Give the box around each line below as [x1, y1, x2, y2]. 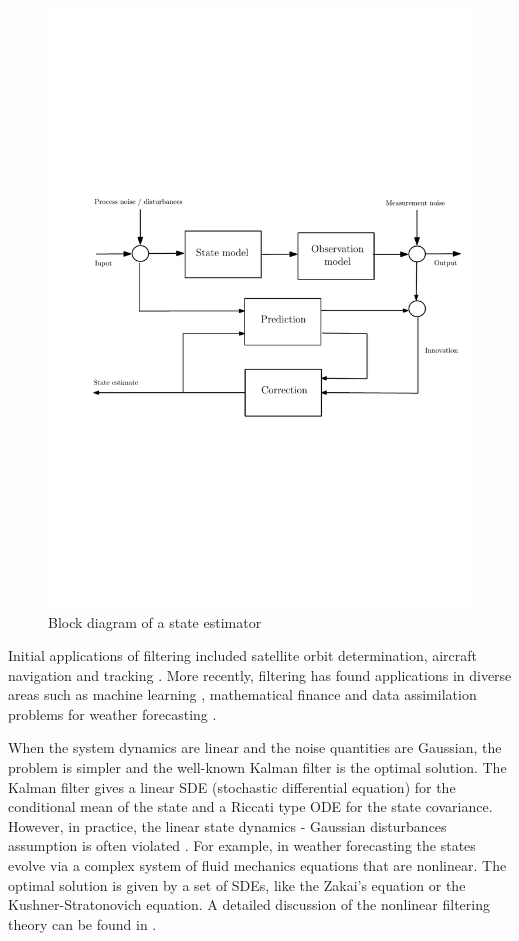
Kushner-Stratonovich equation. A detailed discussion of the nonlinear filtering [8, 894, 490, 915]
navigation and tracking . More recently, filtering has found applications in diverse [8, 664, 512, 685]
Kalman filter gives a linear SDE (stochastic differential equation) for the [8, 776, 456, 797]
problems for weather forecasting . [8, 703, 217, 724]
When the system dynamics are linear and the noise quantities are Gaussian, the [8, 737, 502, 758]
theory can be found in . [8, 913, 157, 934]
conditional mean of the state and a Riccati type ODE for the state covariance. [8, 796, 493, 817]
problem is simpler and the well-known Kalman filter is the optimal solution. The [8, 757, 507, 778]
